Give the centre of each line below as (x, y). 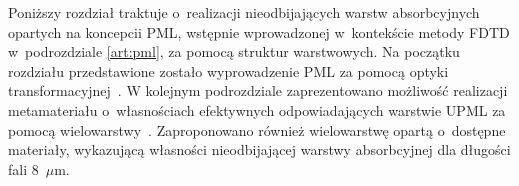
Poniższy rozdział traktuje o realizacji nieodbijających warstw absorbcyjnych (244, 12)
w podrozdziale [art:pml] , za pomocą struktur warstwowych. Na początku (234, 51)
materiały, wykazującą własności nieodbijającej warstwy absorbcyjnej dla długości (259, 149)
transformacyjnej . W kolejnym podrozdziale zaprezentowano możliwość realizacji (258, 90)
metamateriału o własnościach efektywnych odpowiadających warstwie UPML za (257, 109)
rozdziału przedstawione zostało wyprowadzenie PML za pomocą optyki (228, 70)
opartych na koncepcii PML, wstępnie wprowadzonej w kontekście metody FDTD (259, 31)
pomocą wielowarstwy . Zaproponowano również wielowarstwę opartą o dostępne (257, 129)
